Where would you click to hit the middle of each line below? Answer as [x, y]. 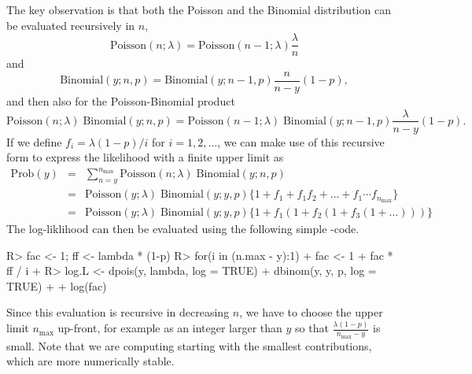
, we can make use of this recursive [301, 141]
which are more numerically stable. [90, 361]
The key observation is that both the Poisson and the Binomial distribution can [199, 9]
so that [312, 328]
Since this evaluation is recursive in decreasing [118, 312]
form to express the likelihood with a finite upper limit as [145, 157]
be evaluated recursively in [71, 25]
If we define [34, 141]
